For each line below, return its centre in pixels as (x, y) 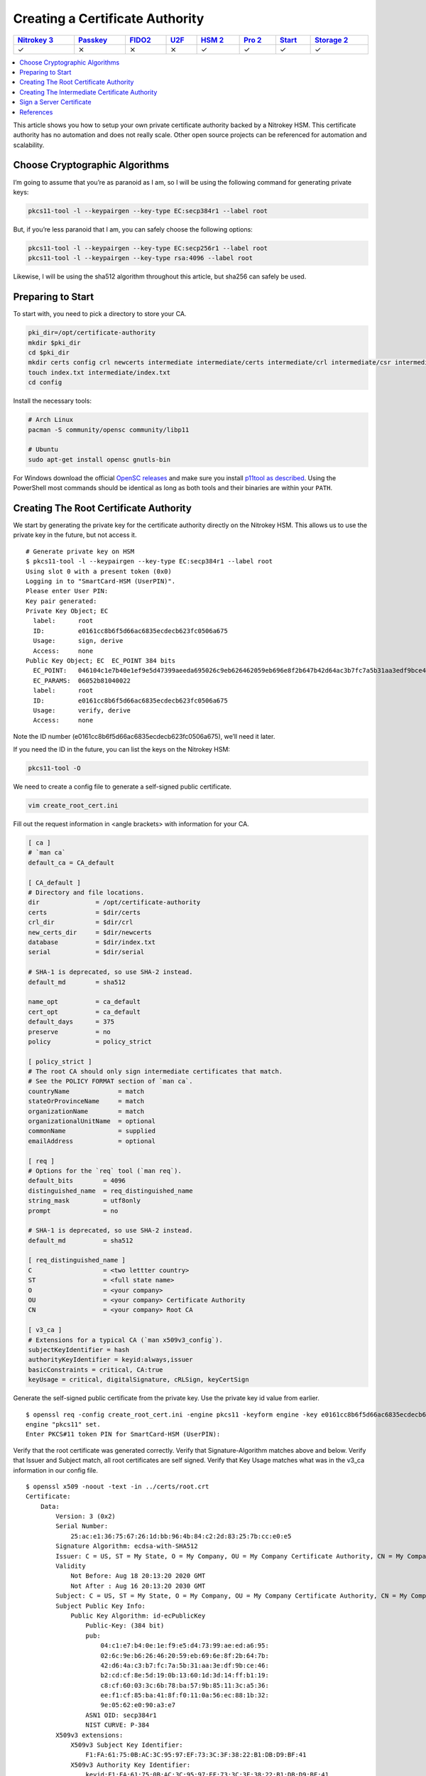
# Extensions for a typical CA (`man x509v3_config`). (125, 1340)
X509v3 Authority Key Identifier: (131, 1765)
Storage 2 (332, 40)
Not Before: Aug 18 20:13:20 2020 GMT (138, 1576)
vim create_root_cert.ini (73, 806)
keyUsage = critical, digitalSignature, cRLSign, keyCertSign (138, 1380)
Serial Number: (82, 1526)
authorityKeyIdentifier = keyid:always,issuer (110, 1360)
